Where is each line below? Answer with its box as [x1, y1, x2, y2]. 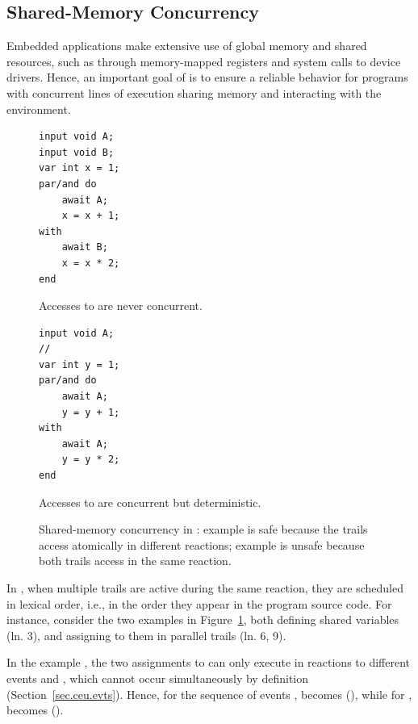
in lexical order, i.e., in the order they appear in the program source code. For [6, 595, 392, 612]
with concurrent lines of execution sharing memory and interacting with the [6, 84, 382, 101]
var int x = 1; [39, 162, 120, 174]
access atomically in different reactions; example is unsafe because [39, 536, 365, 553]
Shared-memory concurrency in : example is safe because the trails [39, 521, 368, 538]
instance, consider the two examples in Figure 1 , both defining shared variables [6, 611, 399, 628]
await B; [61, 241, 108, 253]
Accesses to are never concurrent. [39, 297, 203, 314]
